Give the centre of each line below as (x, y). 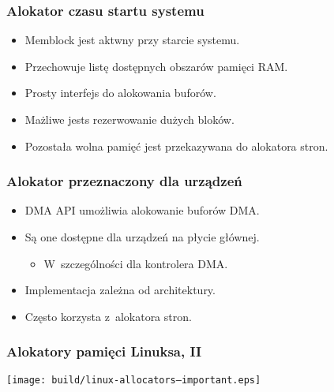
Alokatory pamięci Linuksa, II (104, 351)
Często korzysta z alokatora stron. (108, 316)
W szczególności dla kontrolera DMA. (136, 263)
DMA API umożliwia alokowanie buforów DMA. (142, 210)
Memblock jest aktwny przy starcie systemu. (132, 40)
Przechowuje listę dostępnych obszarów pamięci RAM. (156, 66)
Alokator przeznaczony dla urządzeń (124, 181)
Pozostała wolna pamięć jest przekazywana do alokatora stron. (176, 146)
